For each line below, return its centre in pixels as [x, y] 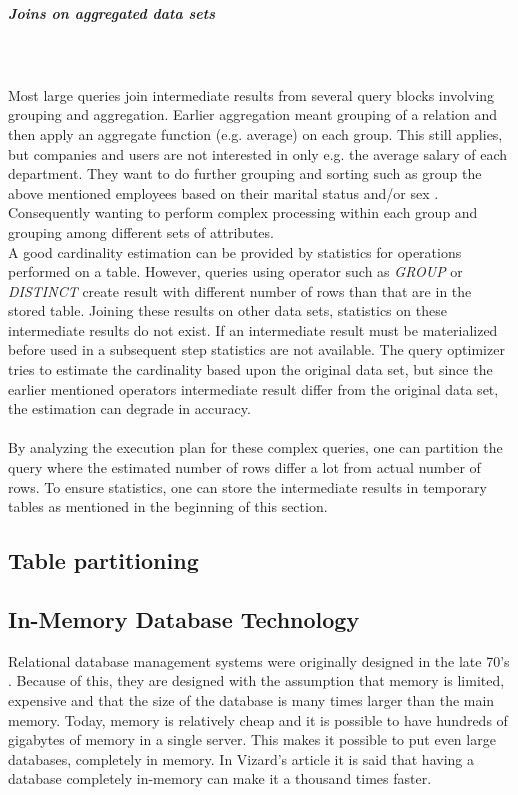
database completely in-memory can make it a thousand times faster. [220, 778]
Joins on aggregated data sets [111, 12]
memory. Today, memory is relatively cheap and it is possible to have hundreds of [258, 719]
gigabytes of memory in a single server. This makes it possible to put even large [252, 739]
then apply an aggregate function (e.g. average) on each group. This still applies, [255, 133]
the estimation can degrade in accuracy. [129, 408]
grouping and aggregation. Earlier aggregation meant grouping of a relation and [252, 114]
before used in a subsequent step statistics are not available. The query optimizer [256, 349]
